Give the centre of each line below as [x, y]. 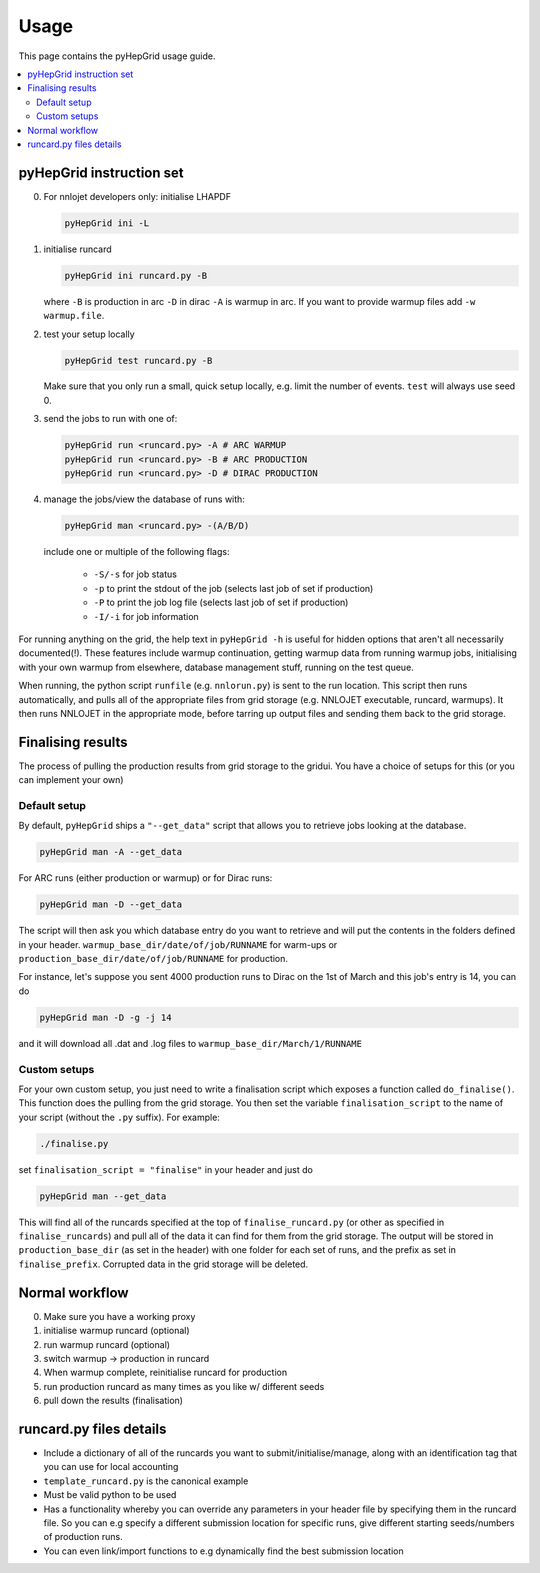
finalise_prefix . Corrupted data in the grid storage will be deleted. [163, 1264]
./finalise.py [74, 1143]
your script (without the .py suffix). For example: [119, 1117]
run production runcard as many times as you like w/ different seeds [184, 1386]
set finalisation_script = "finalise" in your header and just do [166, 1169]
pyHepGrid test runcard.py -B [138, 360]
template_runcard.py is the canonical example [146, 1481]
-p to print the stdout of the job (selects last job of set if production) [233, 588]
